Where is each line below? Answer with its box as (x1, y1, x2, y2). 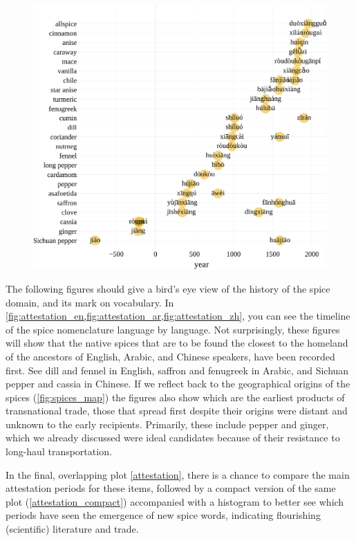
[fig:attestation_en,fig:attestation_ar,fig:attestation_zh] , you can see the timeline (6, 309, 350, 323)
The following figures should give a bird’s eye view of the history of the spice (6, 281, 330, 295)
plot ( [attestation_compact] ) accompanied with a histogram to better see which (6, 494, 344, 508)
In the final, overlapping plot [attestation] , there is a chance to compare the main (6, 467, 350, 482)
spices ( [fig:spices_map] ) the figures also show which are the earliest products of (6, 389, 345, 404)
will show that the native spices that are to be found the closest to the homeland (6, 336, 348, 350)
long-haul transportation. (6, 444, 112, 459)
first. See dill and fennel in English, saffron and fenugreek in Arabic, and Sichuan (6, 363, 349, 377)
